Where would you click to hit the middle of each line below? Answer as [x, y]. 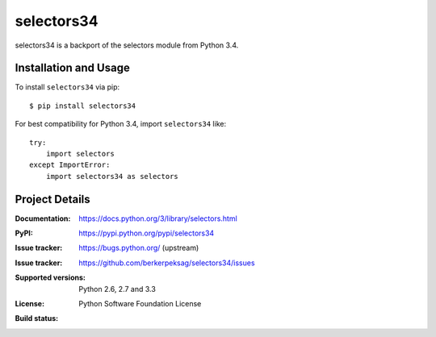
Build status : [37, 318]
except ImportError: [70, 165]
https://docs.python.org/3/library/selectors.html [158, 218]
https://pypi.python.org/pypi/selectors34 [147, 233]
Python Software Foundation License [140, 304]
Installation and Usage [73, 68]
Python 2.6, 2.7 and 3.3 [117, 289]
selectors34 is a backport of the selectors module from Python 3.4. [127, 45]
